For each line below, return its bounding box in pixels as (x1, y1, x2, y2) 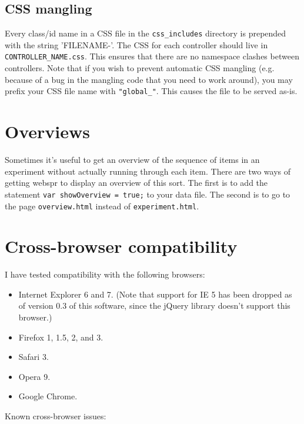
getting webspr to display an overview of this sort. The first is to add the (5, 176, 268, 189)
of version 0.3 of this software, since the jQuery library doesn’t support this (18, 299, 290, 312)
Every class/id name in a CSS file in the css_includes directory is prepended (5, 27, 286, 39)
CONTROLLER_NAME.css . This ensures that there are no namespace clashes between (5, 50, 299, 62)
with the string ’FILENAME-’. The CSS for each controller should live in (5, 38, 268, 51)
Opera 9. (18, 370, 51, 382)
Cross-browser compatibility (5, 234, 238, 258)
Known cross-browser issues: (5, 410, 106, 422)
